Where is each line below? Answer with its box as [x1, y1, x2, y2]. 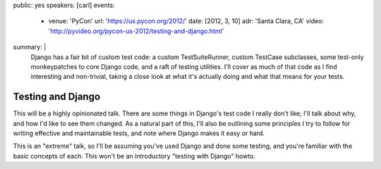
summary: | [13, 43, 47, 51]
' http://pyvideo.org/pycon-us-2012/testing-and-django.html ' [48, 27, 224, 35]
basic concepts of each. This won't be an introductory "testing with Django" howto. [13, 151, 255, 160]
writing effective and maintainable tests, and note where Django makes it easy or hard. [13, 129, 265, 137]
